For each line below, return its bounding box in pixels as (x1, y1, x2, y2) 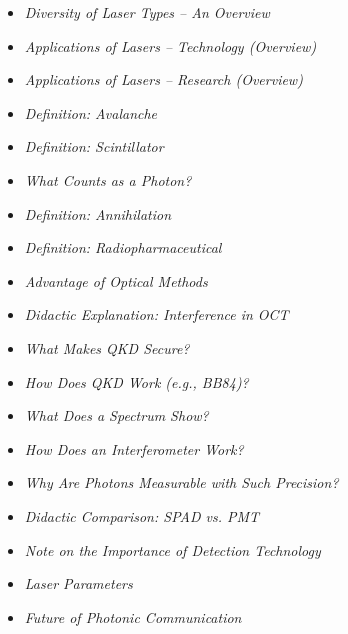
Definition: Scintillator (24, 136, 164, 157)
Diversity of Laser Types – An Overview (24, 2, 270, 22)
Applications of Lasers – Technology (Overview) (24, 35, 317, 56)
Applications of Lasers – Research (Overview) (24, 69, 303, 90)
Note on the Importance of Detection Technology (24, 539, 321, 560)
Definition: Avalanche (24, 102, 158, 123)
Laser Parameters (24, 573, 133, 594)
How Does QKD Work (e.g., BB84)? (24, 371, 249, 392)
